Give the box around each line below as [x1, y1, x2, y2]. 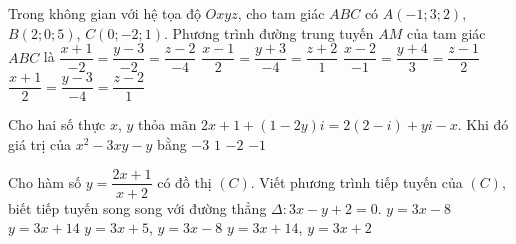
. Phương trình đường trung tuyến [164, 22, 374, 43]
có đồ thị [157, 171, 212, 192]
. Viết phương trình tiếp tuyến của [250, 171, 463, 192]
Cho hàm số [8, 171, 82, 192]
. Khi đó [457, 114, 509, 135]
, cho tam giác [237, 3, 325, 23]
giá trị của [8, 133, 72, 154]
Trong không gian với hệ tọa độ [8, 3, 201, 23]
